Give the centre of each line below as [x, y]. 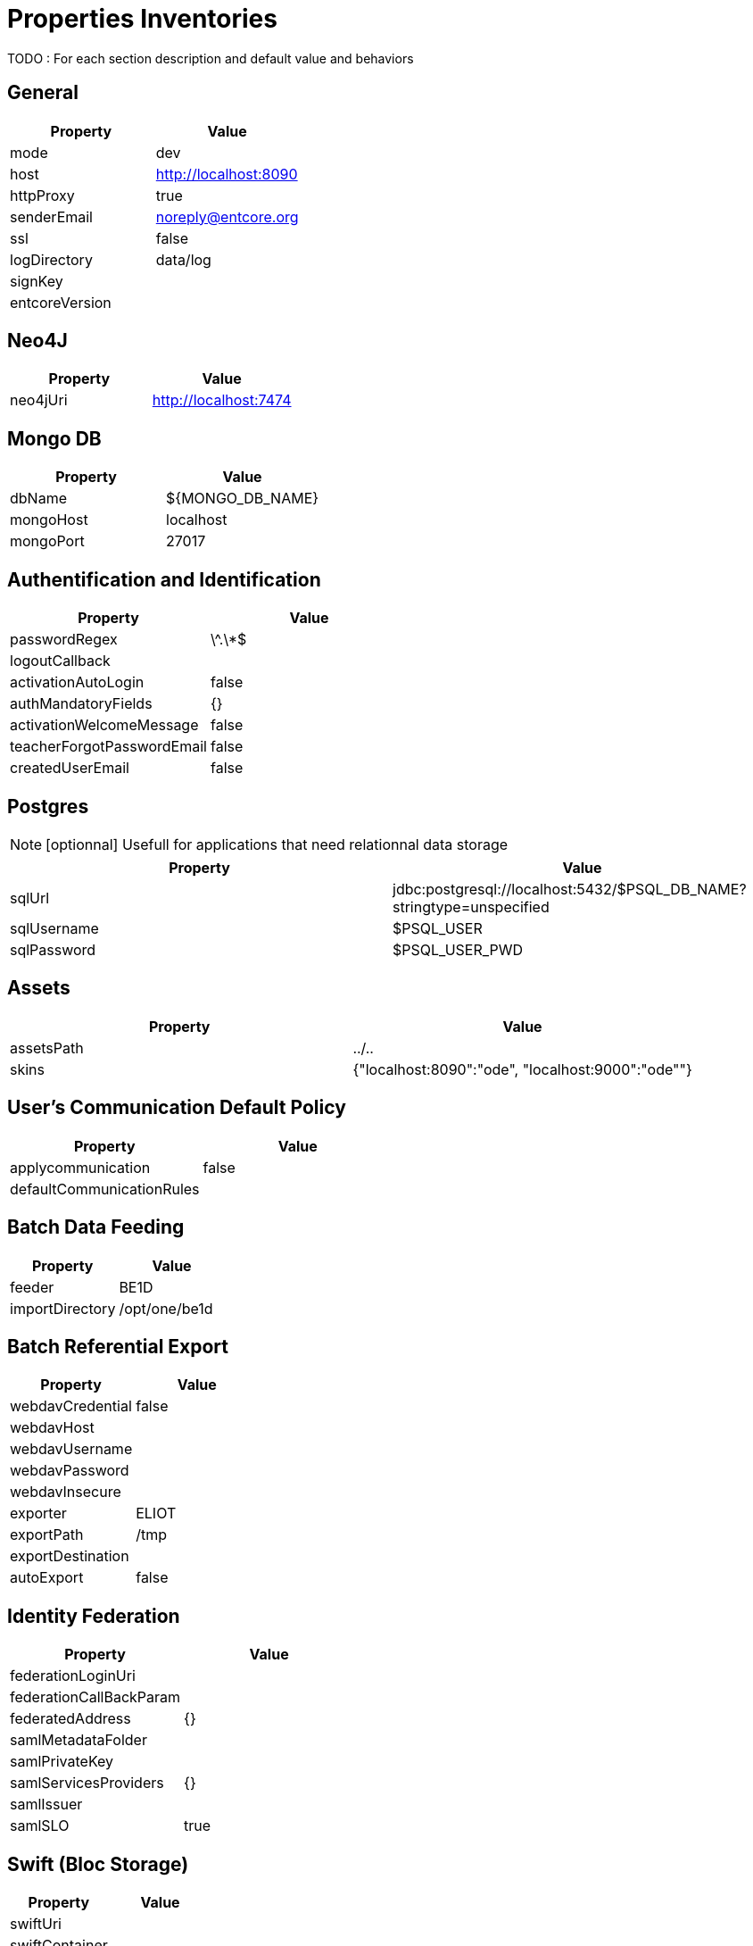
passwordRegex [64, 640]
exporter [38, 1514]
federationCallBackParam [95, 1697]
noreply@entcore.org [227, 216]
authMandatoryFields [81, 704]
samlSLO [40, 1826]
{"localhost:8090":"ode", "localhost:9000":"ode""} [522, 1069]
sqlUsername [54, 928]
